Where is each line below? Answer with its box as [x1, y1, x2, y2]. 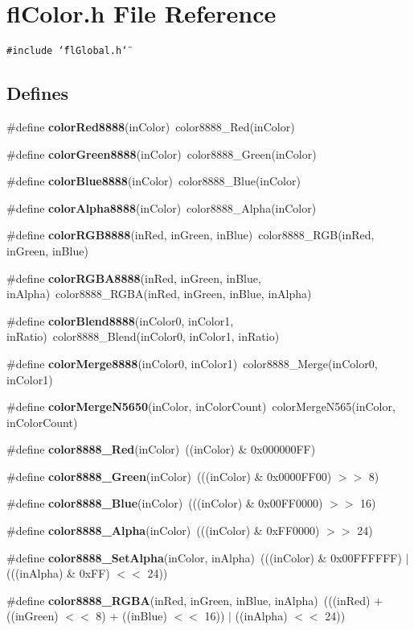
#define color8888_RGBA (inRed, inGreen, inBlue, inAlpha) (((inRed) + [6, 591, 383, 608]
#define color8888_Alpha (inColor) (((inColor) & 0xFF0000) [6, 522, 320, 539]
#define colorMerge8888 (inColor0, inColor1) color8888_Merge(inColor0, [6, 354, 378, 371]
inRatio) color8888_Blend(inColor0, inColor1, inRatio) [6, 328, 280, 345]
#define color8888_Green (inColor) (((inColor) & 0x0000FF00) [6, 467, 332, 484]
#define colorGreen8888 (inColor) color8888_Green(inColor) [6, 145, 317, 162]
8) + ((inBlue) [96, 607, 167, 624]
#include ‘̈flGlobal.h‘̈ [6, 45, 128, 57]
